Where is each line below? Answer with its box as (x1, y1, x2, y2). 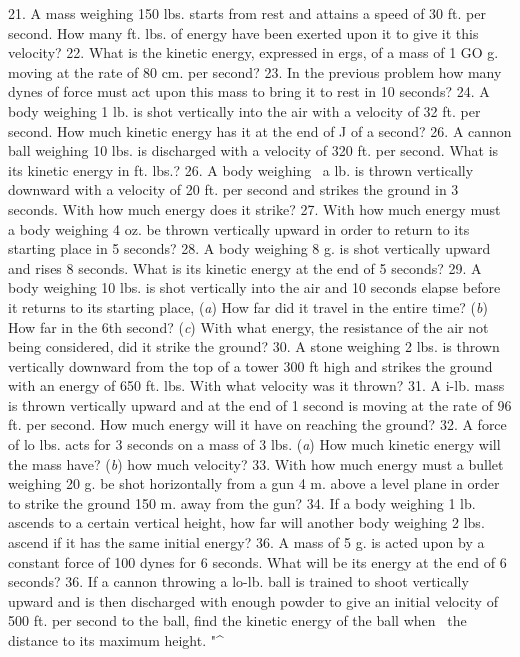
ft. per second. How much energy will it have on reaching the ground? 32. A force (8, 414, 507, 435)
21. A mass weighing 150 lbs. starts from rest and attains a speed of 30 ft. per (8, 3, 486, 23)
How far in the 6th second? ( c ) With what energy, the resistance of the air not (8, 316, 489, 337)
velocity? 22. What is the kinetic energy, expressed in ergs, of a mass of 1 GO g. (8, 42, 499, 63)
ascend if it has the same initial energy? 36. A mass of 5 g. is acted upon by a (8, 532, 485, 553)
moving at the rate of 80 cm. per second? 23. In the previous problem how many (8, 61, 502, 82)
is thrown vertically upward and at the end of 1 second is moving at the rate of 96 (8, 394, 512, 415)
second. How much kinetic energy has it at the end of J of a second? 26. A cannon (8, 120, 512, 141)
